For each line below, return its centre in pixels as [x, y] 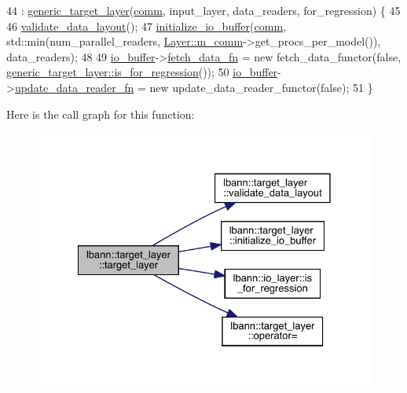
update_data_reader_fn [74, 87]
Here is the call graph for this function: [101, 114]
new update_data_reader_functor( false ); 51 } [261, 87]
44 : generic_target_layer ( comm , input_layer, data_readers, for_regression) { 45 [203, 10]
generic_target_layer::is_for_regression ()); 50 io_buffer [142, 72]
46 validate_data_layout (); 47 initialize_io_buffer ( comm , [146, 26]
